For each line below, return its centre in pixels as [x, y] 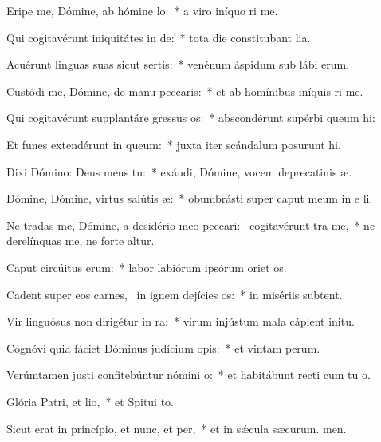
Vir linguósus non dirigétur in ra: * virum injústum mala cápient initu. [181, 321]
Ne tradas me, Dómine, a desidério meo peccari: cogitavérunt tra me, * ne [191, 225]
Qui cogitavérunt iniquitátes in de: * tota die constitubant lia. [159, 37]
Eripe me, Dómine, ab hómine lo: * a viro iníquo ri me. [142, 10]
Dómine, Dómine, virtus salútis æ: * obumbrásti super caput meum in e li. [190, 198]
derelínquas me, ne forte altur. [81, 241]
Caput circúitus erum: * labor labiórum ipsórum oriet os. [147, 267]
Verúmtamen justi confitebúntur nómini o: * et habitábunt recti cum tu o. [189, 375]
